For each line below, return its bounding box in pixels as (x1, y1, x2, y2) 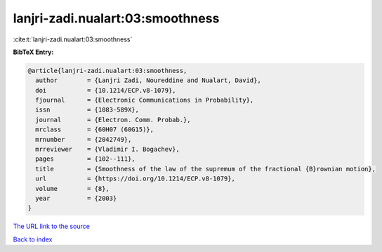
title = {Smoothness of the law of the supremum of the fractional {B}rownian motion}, (35, 165, 376, 173)
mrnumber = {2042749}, (35, 135, 132, 143)
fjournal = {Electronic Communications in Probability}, (35, 96, 254, 105)
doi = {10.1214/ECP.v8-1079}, (35, 86, 176, 94)
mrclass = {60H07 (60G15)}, (35, 126, 154, 133)
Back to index (13, 235, 53, 244)
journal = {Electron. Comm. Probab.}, (35, 116, 191, 124)
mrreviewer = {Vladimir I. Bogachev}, (35, 145, 180, 154)
